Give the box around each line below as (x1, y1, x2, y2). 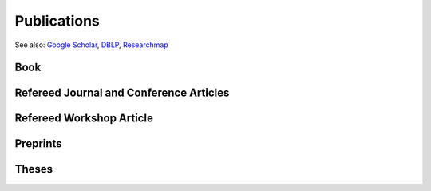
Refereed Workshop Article (14, 112, 153, 125)
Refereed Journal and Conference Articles (14, 86, 230, 100)
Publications (14, 12, 100, 30)
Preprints (14, 137, 63, 151)
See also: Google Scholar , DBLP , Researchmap (14, 40, 168, 50)
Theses (14, 162, 53, 176)
